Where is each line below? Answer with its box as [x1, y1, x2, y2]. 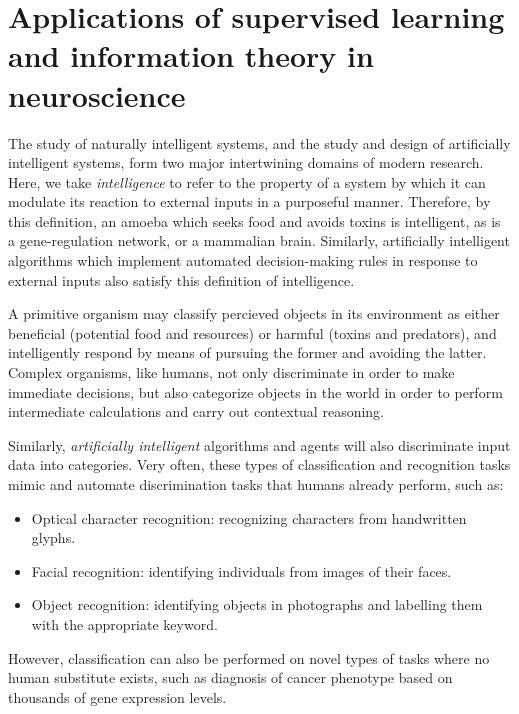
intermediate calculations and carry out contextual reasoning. [8, 401, 384, 422]
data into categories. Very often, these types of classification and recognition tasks [8, 454, 511, 475]
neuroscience [8, 74, 186, 115]
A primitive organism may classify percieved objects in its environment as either [8, 303, 500, 324]
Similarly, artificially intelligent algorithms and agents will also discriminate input [8, 434, 511, 455]
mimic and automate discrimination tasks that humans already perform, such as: [8, 474, 504, 494]
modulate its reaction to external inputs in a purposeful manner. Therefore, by [8, 191, 491, 212]
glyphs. [31, 527, 76, 548]
